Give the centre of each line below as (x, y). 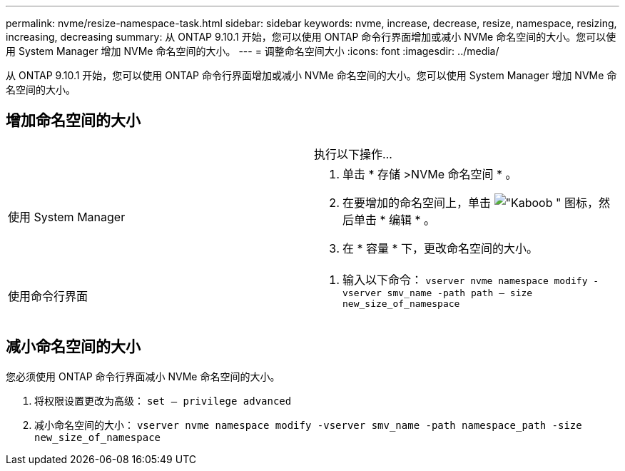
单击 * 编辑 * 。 (395, 219)
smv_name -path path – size (460, 293)
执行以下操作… (353, 154)
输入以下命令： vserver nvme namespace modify (465, 279)
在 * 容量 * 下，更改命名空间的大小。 (441, 248)
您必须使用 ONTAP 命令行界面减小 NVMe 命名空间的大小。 (143, 376)
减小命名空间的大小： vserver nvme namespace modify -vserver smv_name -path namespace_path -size (308, 425)
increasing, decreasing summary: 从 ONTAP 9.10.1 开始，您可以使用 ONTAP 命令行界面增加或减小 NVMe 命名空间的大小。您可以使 (311, 37)
